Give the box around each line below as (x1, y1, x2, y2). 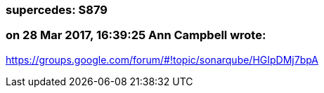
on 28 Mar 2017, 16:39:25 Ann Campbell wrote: (6, 28, 266, 43)
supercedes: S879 (6, 3, 108, 17)
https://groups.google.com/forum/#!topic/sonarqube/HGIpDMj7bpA (6, 53, 318, 66)
